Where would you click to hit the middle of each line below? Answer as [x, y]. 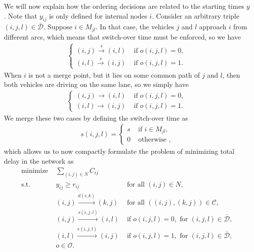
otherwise [152, 140]
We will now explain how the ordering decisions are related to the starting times [124, 6]
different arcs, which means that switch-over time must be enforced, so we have [123, 36]
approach [213, 27]
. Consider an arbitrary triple [195, 15]
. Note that [21, 15]
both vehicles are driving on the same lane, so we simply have [96, 84]
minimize [35, 171]
